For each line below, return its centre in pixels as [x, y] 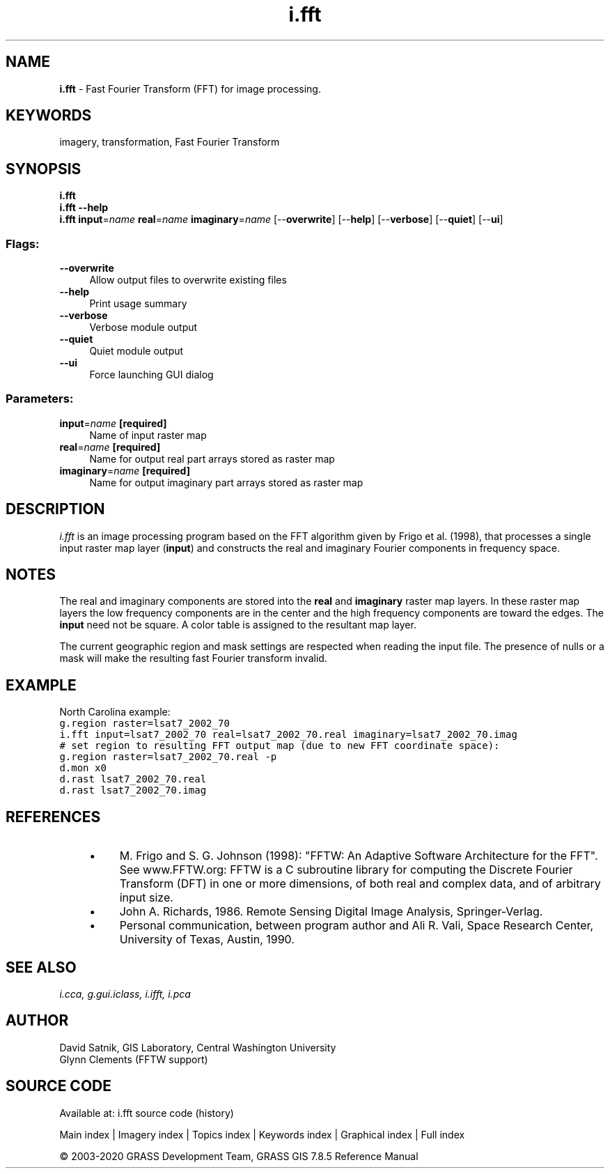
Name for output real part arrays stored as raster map [212, 458]
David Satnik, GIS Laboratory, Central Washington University [198, 1047]
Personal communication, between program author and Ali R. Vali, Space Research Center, [357, 926]
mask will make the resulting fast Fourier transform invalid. [193, 658]
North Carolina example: [115, 712]
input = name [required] [113, 423]
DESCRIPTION [55, 509]
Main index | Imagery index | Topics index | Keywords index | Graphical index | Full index [262, 1134]
